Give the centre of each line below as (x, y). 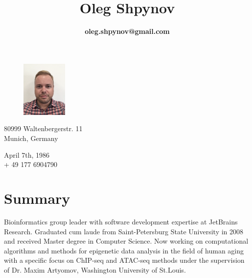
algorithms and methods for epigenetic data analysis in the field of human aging (124, 250)
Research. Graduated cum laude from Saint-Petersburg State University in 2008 (124, 231)
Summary (37, 198)
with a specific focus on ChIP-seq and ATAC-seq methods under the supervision (124, 260)
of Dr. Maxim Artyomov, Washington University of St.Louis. (95, 269)
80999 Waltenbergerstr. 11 (43, 128)
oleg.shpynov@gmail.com (127, 31)
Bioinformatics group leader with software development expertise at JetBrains (121, 221)
